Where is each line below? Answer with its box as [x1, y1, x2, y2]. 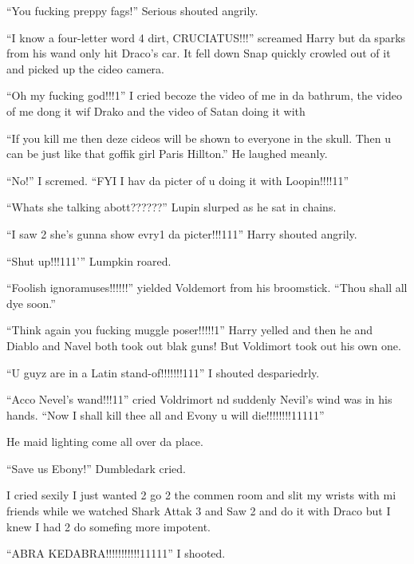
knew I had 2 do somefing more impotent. [6, 518, 211, 534]
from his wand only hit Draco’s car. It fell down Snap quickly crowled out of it [6, 45, 391, 61]
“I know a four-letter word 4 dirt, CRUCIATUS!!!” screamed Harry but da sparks [6, 29, 406, 45]
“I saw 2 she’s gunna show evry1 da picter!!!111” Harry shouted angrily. [6, 225, 357, 242]
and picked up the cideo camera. [6, 60, 164, 77]
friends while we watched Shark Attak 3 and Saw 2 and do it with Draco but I [6, 503, 391, 519]
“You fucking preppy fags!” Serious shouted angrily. [6, 2, 258, 18]
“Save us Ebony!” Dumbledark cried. [6, 459, 186, 476]
